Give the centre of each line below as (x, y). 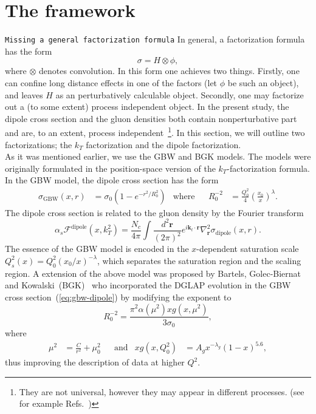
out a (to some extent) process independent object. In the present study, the (147, 107)
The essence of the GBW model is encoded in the (97, 249)
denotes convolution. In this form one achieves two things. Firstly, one (169, 71)
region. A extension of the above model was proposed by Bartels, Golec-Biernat (153, 273)
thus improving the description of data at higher (95, 362)
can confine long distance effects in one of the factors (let (111, 82)
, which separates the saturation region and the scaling (199, 260)
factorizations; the (39, 144)
